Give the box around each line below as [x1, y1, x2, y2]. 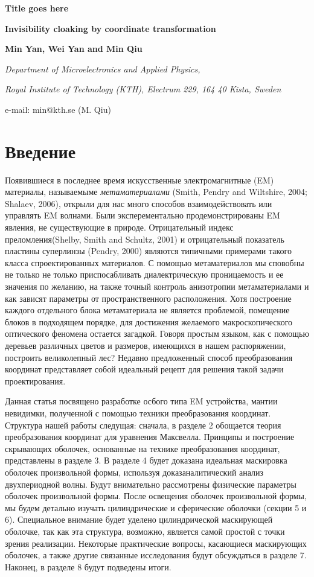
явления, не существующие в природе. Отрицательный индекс [5, 221, 234, 234]
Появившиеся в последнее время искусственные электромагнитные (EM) [5, 173, 274, 186]
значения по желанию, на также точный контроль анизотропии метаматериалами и [5, 280, 309, 293]
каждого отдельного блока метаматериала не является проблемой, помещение [5, 304, 290, 316]
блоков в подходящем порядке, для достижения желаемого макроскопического [5, 315, 293, 328]
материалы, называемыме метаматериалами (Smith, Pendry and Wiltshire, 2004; [5, 185, 307, 198]
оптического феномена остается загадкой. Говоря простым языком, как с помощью [5, 327, 309, 340]
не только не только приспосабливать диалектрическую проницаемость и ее [5, 268, 284, 281]
